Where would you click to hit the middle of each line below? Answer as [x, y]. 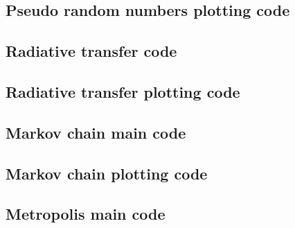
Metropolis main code [86, 214]
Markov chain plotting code [107, 173]
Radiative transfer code [91, 51]
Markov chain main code [96, 132]
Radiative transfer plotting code [123, 91]
